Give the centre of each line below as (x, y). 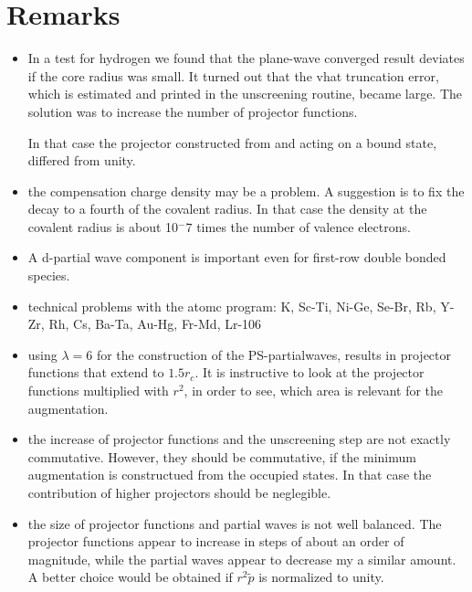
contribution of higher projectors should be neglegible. (179, 492)
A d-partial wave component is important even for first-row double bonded (237, 257)
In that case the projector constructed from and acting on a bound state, (232, 142)
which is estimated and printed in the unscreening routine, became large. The (245, 94)
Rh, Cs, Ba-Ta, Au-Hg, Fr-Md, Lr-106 (155, 324)
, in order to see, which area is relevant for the (314, 391)
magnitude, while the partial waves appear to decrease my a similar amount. (242, 559)
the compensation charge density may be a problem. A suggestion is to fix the (246, 190)
